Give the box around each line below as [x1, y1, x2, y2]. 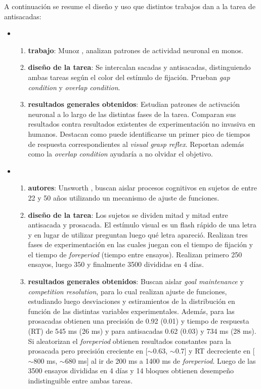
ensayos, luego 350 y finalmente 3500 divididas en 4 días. [28, 259, 204, 269]
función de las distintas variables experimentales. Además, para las [28, 305, 235, 316]
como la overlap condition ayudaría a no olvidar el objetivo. [28, 148, 213, 159]
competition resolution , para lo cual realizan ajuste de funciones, [28, 286, 227, 296]
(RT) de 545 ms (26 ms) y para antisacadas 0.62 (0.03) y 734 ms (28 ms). [28, 326, 256, 336]
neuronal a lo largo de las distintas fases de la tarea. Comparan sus [28, 108, 236, 119]
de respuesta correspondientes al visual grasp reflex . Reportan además [28, 138, 244, 149]
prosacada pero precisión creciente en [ [28, 345, 148, 356]
